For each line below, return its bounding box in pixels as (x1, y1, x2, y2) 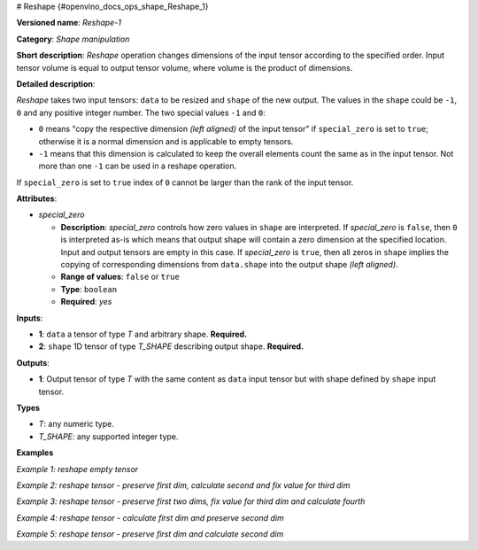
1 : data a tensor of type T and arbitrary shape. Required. (38, 329, 248, 339)
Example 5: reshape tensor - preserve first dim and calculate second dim (16, 529, 284, 539)
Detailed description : (16, 78, 96, 89)
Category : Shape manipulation (16, 34, 130, 44)
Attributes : (16, 193, 58, 204)
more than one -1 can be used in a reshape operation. (38, 160, 237, 172)
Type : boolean (60, 283, 118, 294)
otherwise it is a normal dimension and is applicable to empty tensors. (38, 136, 294, 146)
